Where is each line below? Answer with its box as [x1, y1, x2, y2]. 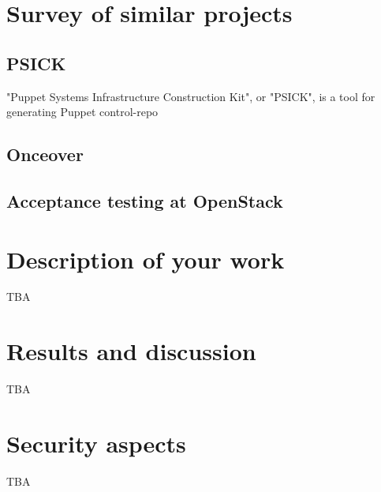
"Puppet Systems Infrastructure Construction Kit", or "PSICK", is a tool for [6, 88, 375, 104]
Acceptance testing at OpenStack [6, 188, 283, 212]
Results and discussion [6, 335, 256, 367]
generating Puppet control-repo [6, 103, 159, 120]
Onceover [6, 142, 84, 167]
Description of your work [6, 242, 285, 275]
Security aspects [6, 426, 186, 459]
